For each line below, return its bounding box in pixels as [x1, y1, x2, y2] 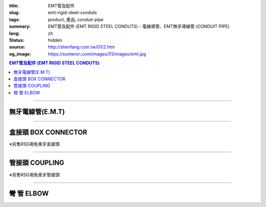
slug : [9, 10, 20, 16]
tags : [9, 16, 20, 22]
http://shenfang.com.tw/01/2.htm [48, 44, 115, 50]
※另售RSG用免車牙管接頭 [9, 172, 60, 177]
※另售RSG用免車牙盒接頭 [9, 141, 60, 147]
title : [9, 3, 19, 8]
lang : [9, 30, 20, 36]
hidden [48, 37, 63, 43]
